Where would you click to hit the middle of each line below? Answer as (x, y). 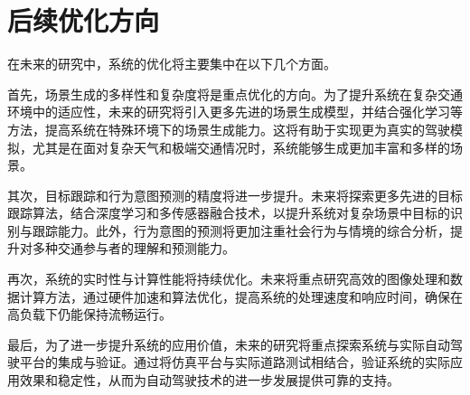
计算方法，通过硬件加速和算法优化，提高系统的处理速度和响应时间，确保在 (241, 296)
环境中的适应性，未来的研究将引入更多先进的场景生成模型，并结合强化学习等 (235, 112)
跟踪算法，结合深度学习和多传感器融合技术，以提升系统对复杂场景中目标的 (229, 213)
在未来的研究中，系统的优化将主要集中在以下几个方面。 (172, 64)
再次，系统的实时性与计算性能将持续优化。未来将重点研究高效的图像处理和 (229, 279)
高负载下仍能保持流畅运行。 (89, 314)
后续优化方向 (84, 20)
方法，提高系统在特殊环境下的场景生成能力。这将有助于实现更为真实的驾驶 (229, 129)
